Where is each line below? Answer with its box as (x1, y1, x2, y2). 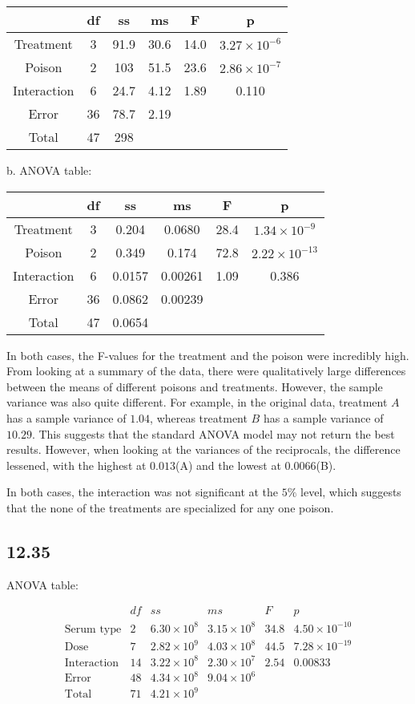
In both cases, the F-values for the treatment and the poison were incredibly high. (6, 346, 409, 363)
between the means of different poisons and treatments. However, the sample (6, 378, 383, 394)
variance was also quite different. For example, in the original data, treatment (6, 394, 388, 411)
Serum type (64, 623, 122, 635)
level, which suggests (300, 483, 401, 500)
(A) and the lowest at (175, 456, 281, 473)
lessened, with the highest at (6, 456, 147, 473)
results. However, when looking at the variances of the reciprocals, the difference (6, 441, 401, 458)
